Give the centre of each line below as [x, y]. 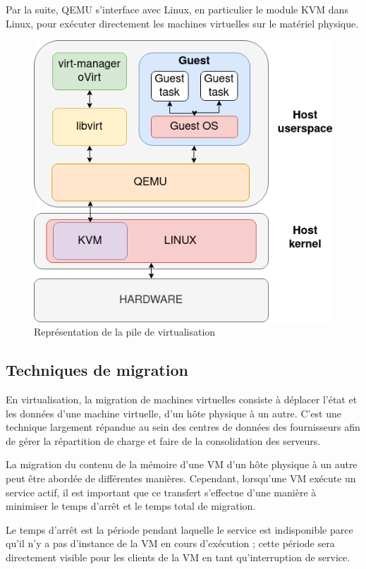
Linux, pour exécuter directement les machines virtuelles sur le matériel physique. [182, 23]
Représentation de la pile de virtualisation [125, 332]
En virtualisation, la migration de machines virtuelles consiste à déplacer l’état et [182, 399]
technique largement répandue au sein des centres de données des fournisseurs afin [183, 427]
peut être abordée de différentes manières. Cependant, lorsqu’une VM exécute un [181, 478]
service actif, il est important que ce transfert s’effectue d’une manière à [161, 492]
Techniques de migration [97, 370]
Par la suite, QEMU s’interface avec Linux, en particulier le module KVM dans [177, 9]
